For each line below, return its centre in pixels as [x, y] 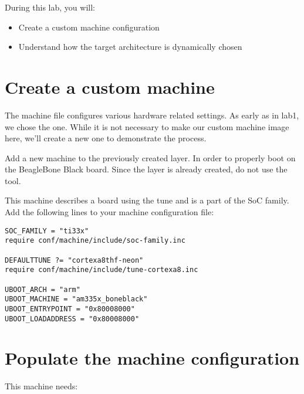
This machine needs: [41, 386]
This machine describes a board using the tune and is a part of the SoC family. [147, 200]
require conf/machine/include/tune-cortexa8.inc [102, 270]
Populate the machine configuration [152, 358]
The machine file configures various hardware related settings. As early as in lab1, [152, 115]
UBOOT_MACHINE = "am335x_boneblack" [76, 299]
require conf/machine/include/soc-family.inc [95, 241]
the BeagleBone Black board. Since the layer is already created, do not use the [146, 169]
